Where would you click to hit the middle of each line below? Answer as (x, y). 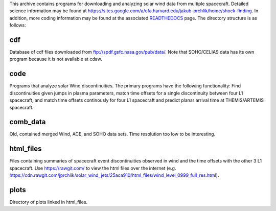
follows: (18, 25)
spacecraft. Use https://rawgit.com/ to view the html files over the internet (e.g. (93, 168)
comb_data (28, 122)
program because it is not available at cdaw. (56, 59)
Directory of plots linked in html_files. (49, 202)
